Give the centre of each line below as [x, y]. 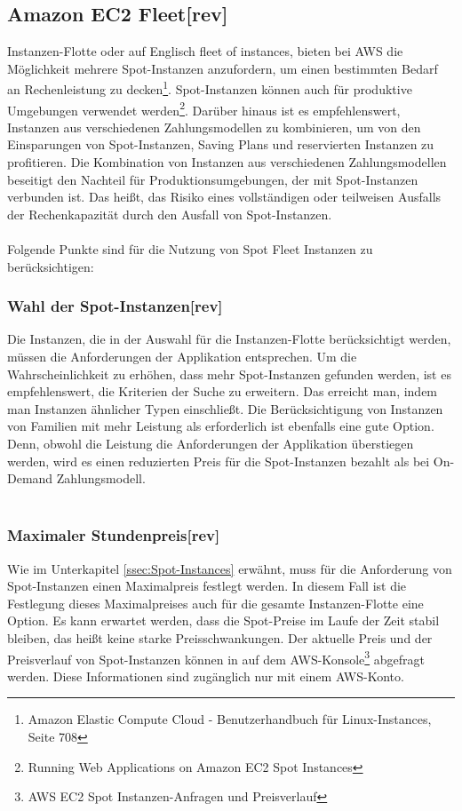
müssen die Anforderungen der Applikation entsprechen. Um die [182, 357]
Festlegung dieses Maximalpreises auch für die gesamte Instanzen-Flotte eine [215, 603]
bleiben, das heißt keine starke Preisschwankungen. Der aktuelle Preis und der [220, 637]
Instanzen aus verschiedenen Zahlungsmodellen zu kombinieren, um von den [214, 127]
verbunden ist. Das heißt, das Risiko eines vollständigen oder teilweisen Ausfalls [224, 197]
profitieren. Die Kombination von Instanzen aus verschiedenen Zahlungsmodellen [227, 162]
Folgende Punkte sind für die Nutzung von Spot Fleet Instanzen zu [190, 249]
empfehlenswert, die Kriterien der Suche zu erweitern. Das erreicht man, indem [223, 391]
